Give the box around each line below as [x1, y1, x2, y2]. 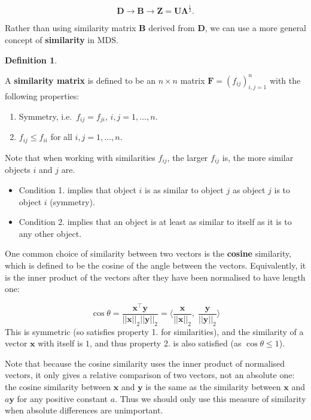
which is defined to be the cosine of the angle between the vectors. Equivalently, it [5, 258, 306, 271]
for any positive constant [17, 392, 108, 404]
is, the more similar [222, 151, 294, 163]
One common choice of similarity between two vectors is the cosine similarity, [5, 247, 292, 260]
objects [5, 163, 31, 176]
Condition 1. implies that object [19, 183, 136, 196]
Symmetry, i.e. [19, 110, 72, 123]
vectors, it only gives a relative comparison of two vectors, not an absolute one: [5, 369, 295, 381]
